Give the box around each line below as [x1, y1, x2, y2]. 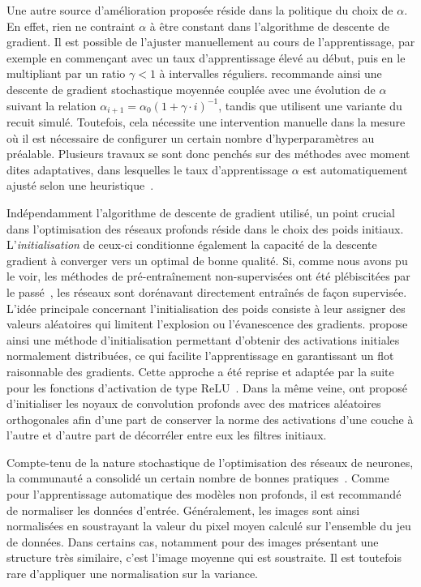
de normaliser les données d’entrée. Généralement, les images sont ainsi [6, 501, 360, 518]
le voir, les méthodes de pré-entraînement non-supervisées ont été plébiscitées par [6, 268, 410, 285]
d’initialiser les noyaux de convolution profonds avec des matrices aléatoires [6, 395, 381, 412]
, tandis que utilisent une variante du [218, 96, 402, 114]
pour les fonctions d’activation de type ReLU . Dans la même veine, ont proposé [6, 379, 408, 396]
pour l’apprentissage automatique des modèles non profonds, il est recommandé [6, 486, 402, 503]
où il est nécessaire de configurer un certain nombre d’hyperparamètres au [6, 129, 375, 146]
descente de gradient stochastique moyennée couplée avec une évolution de [6, 80, 376, 97]
